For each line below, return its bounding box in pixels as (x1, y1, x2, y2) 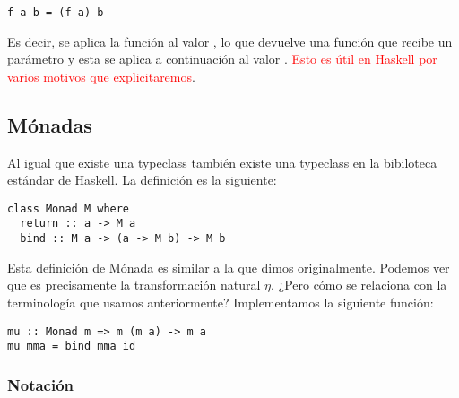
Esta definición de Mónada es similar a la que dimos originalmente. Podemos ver (7, 257, 450, 276)
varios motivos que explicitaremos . (7, 66, 195, 85)
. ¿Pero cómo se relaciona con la (270, 275, 447, 294)
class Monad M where (7, 202, 130, 215)
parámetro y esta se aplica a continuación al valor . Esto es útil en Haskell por (7, 49, 437, 68)
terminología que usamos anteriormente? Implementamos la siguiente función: (7, 292, 434, 311)
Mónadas (7, 110, 92, 138)
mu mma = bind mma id (7, 340, 136, 353)
